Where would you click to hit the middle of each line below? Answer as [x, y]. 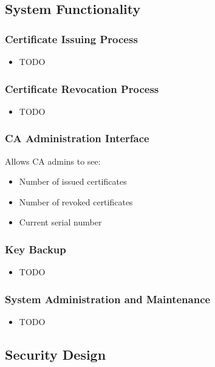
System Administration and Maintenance [108, 299]
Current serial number [60, 222]
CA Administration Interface [77, 138]
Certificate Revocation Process [82, 88]
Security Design [56, 355]
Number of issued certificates [73, 181]
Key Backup [36, 249]
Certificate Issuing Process [71, 39]
